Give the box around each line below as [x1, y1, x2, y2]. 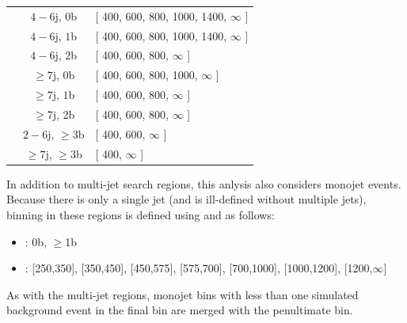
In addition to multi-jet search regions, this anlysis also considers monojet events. [6, 175, 401, 192]
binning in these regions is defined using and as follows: [6, 206, 275, 222]
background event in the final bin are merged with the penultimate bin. [6, 302, 353, 318]
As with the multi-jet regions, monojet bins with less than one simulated [6, 286, 359, 302]
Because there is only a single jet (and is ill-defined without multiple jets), [6, 191, 367, 207]
